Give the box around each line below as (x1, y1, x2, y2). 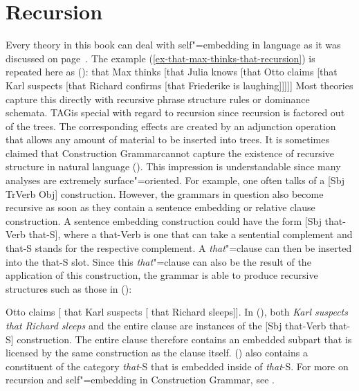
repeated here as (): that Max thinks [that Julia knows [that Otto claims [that (6, 64, 338, 79)
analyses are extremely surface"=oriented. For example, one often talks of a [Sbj (6, 173, 345, 188)
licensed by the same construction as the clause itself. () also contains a (6, 345, 308, 360)
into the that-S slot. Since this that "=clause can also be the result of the (6, 254, 311, 269)
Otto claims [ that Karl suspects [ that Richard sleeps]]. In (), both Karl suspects (6, 304, 348, 319)
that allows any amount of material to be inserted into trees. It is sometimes (6, 132, 329, 147)
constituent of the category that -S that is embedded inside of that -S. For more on (6, 358, 349, 373)
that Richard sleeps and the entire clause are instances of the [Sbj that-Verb (6, 318, 326, 332)
